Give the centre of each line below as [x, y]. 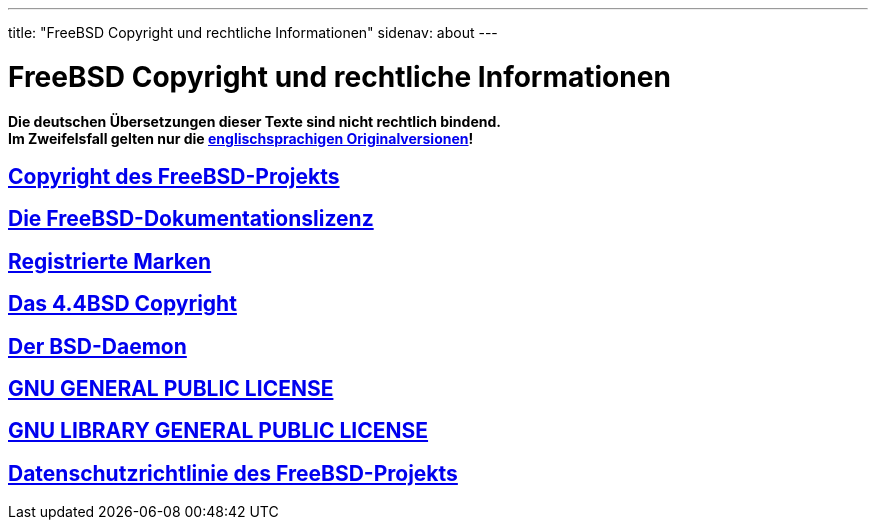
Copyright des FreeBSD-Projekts [174, 176]
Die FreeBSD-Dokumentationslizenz [191, 219]
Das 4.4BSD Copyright [122, 304]
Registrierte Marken [110, 261]
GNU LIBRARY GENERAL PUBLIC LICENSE [218, 431]
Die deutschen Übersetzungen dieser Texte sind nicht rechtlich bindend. [254, 121]
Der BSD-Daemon [97, 346]
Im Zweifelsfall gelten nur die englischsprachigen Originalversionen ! [241, 138]
